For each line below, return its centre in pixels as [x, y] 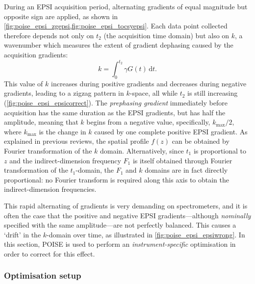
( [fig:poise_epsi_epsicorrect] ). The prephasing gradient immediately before [116, 103]
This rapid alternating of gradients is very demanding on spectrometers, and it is [126, 205]
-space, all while [154, 93]
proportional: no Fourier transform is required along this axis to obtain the [117, 179]
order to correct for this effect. [50, 253]
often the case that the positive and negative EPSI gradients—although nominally [127, 215]
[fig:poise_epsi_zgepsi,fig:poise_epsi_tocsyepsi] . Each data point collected [116, 26]
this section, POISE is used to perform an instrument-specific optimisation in [120, 244]
